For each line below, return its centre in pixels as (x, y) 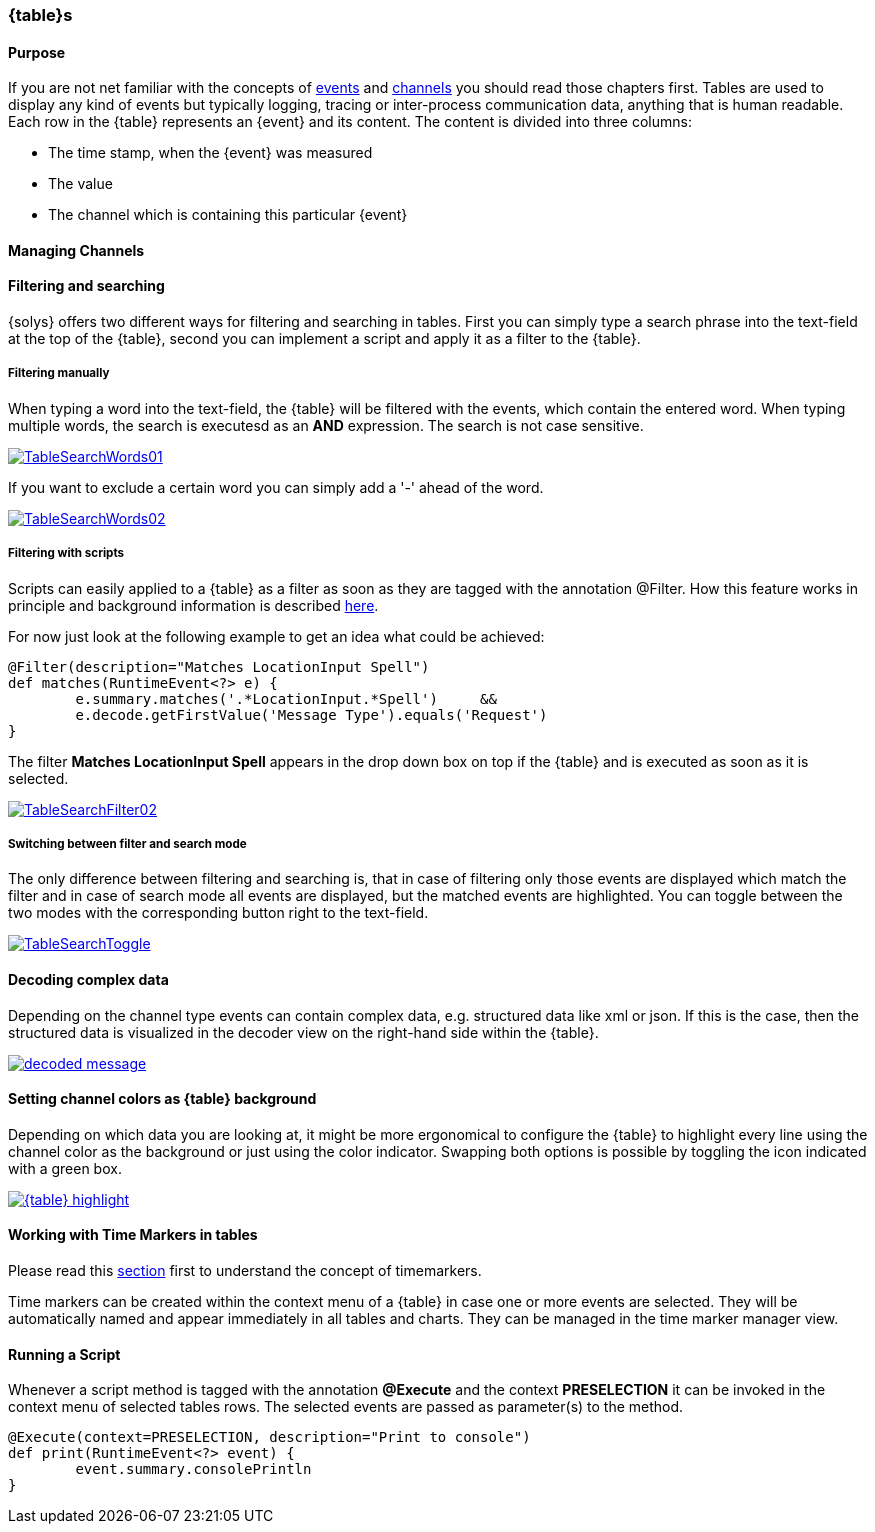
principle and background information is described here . (193, 605)
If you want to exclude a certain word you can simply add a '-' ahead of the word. (276, 487)
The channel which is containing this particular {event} (228, 215)
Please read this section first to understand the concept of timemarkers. (245, 1271)
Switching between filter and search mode (127, 844)
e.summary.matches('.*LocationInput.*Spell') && (286, 698)
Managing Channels (76, 250)
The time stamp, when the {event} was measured (210, 153)
